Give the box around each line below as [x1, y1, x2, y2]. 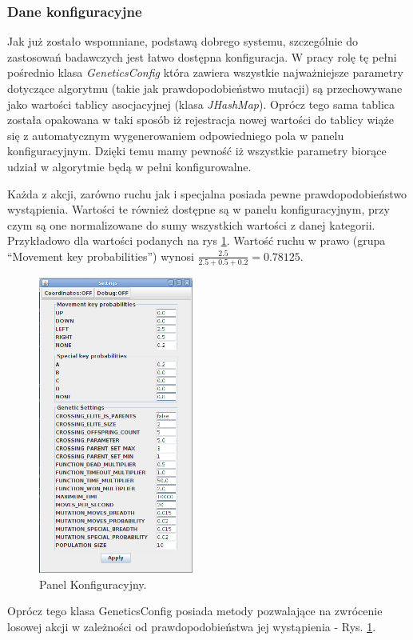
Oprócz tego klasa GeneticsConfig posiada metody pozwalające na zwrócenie [7, 602, 383, 619]
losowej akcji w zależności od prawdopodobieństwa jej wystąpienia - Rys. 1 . [7, 618, 376, 634]
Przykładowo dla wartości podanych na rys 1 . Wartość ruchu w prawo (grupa [7, 232, 386, 249]
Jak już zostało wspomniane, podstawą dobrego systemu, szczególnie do [7, 33, 358, 50]
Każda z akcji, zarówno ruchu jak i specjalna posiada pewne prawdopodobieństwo [7, 185, 407, 202]
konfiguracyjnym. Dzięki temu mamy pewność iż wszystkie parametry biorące [7, 142, 387, 159]
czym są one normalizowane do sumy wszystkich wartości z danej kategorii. [7, 216, 375, 233]
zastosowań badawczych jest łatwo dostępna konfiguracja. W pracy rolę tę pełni [7, 48, 397, 65]
